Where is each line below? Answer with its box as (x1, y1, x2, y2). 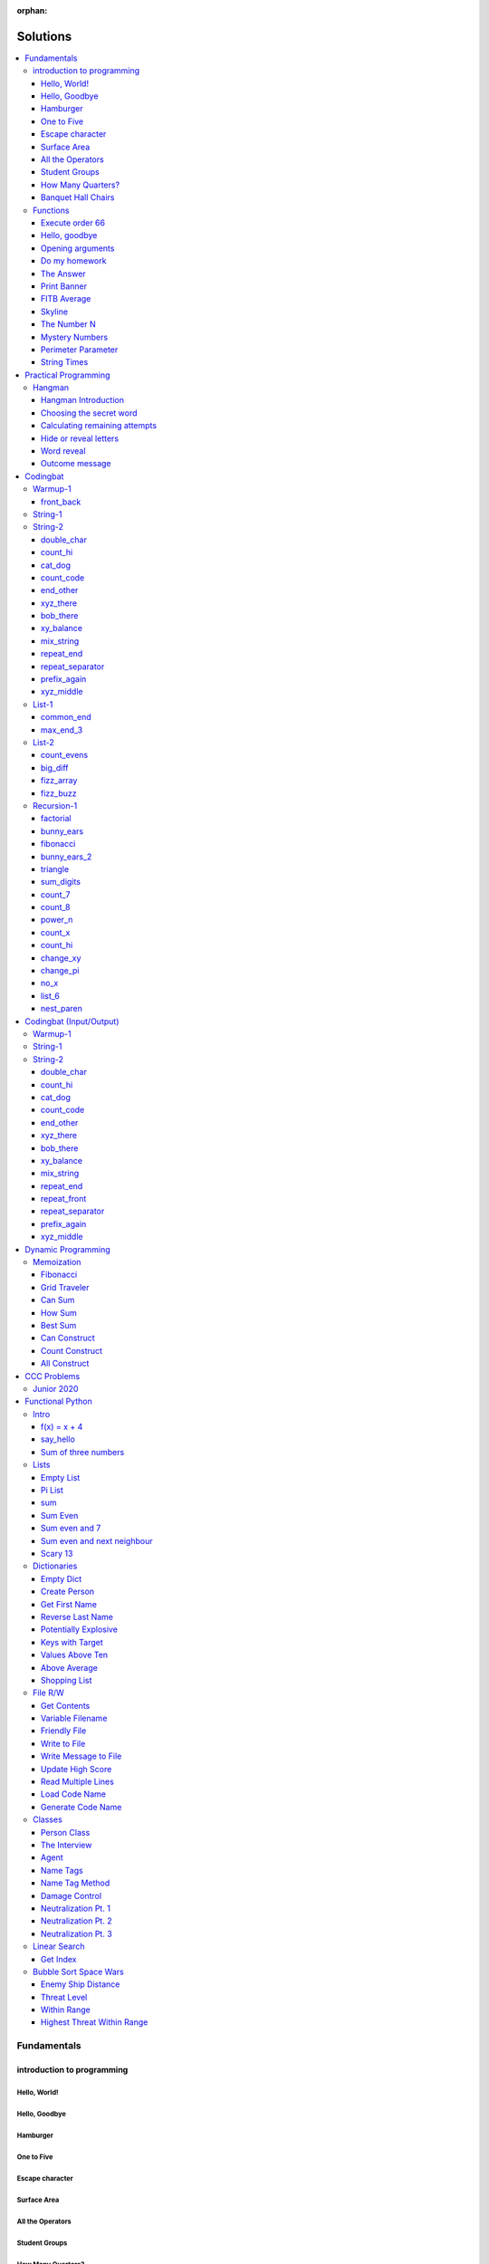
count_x (41, 926, 71, 937)
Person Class (41, 1827, 91, 1837)
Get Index (41, 1953, 77, 1964)
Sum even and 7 (41, 1522, 101, 1534)
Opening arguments (41, 243, 115, 254)
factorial (41, 813, 72, 824)
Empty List (41, 1472, 81, 1482)
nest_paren (41, 1003, 83, 1014)
